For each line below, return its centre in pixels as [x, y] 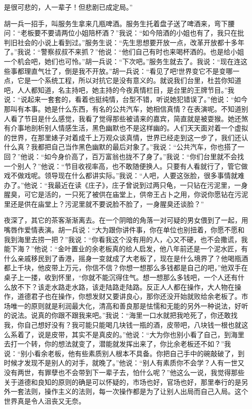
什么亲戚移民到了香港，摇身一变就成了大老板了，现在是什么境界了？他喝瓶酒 [126, 258]
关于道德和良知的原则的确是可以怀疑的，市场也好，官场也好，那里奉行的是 [123, 382]
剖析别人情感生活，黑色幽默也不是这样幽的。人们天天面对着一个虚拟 [139, 128]
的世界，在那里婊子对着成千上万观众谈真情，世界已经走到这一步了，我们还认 [126, 137]
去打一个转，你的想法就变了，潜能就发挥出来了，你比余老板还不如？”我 [118, 344]
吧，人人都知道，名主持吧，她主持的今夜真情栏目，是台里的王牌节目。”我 [119, 90]
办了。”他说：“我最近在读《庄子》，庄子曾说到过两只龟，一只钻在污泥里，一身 [126, 185]
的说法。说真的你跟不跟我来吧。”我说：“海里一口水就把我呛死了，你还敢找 [121, 315]
